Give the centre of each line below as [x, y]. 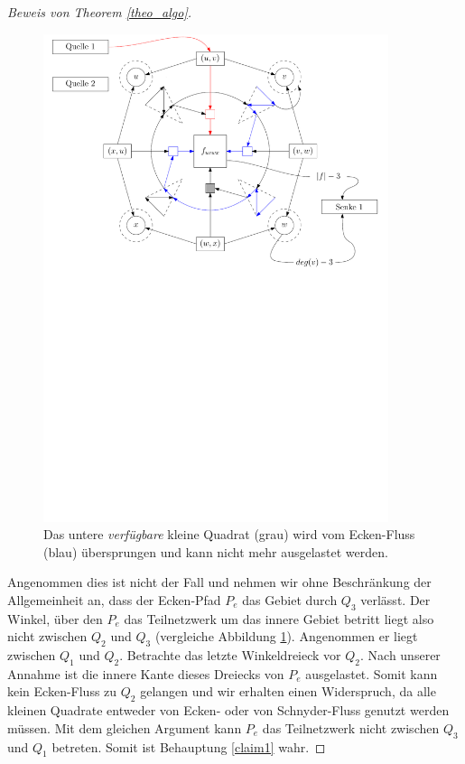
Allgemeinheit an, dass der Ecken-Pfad [114, 599]
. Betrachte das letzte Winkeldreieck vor [230, 655]
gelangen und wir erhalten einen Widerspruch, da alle [288, 691]
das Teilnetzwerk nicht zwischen [351, 727]
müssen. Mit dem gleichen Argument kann [125, 727]
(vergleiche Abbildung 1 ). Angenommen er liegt [286, 636]
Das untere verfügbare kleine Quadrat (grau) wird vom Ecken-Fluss [229, 534]
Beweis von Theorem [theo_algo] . [100, 12]
